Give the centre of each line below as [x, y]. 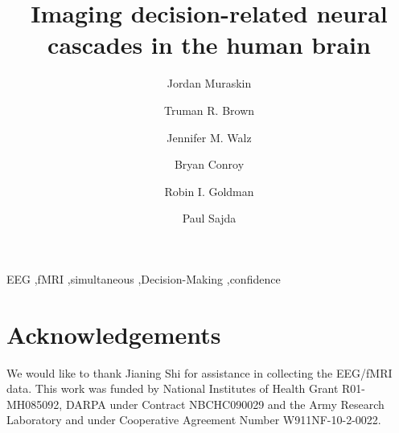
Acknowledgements [114, 334]
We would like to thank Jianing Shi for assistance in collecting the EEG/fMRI [199, 372]
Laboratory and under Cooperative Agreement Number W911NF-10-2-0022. [194, 420]
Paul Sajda [209, 218]
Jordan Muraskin [209, 83]
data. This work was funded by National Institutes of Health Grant [173, 388]
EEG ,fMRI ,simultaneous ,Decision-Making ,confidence [144, 278]
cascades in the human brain [209, 45]
